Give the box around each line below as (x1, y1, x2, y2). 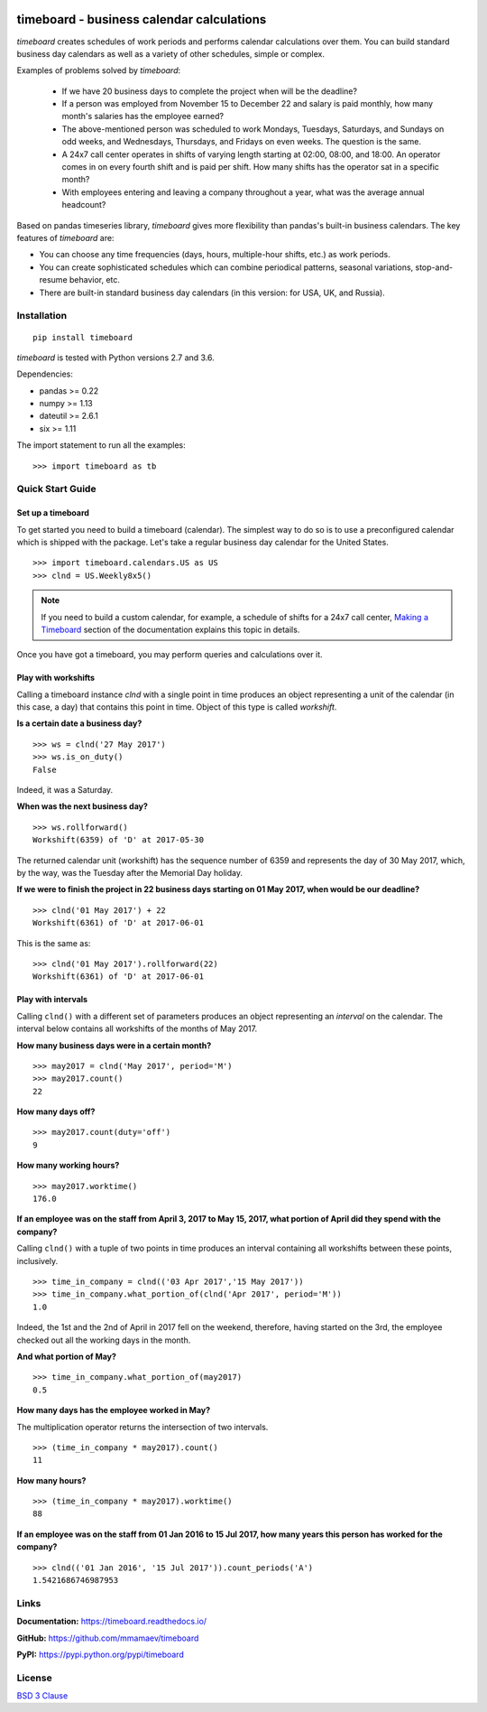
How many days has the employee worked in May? (16, 1405, 211, 1416)
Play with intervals (16, 994, 88, 1005)
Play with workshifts (16, 673, 95, 684)
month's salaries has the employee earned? (61, 111, 225, 122)
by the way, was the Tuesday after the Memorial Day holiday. (16, 868, 243, 878)
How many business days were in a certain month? (16, 1039, 212, 1051)
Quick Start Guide (16, 483, 96, 496)
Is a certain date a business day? (16, 718, 142, 729)
